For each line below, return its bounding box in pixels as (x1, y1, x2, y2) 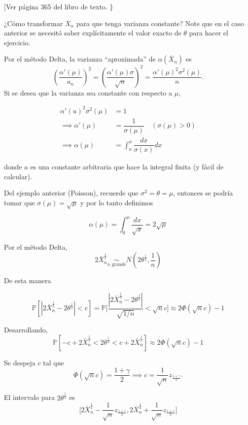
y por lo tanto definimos (80, 197, 153, 207)
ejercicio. (4, 37, 31, 47)
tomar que (4, 197, 35, 207)
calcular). (4, 171, 32, 181)
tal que (43, 357, 64, 367)
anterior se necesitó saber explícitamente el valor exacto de (4, 28, 181, 38)
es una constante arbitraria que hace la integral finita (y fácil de (30, 162, 224, 172)
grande (111, 262, 126, 267)
